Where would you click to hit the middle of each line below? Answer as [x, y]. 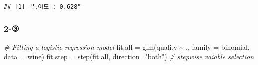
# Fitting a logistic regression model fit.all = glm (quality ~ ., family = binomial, [127, 46]
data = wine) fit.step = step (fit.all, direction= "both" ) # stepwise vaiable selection [129, 56]
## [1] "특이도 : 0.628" [43, 7]
